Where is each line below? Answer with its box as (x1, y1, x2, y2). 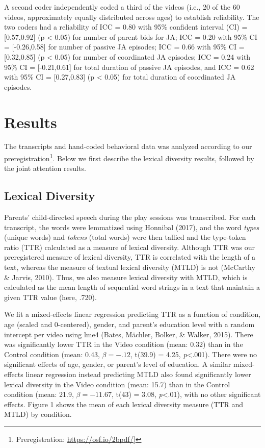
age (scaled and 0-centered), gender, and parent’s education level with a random (4, 319, 255, 330)
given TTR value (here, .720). (4, 291, 97, 302)
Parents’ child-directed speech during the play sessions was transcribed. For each (4, 212, 256, 222)
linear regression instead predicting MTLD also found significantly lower (25, 369, 251, 380)
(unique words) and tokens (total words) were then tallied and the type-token (4, 232, 246, 242)
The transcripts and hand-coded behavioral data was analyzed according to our (4, 141, 252, 152)
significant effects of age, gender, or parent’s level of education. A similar (4, 359, 231, 369)
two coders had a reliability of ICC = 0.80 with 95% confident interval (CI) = (4, 21, 248, 32)
